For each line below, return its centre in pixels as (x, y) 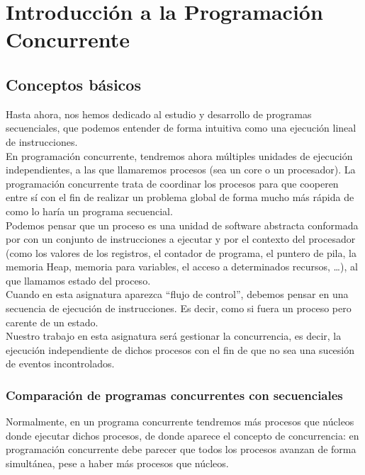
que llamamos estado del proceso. (78, 280)
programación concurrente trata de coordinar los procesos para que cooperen (172, 183)
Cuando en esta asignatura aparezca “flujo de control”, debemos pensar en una (177, 294)
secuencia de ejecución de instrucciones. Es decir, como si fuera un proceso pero (179, 308)
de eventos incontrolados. (60, 364)
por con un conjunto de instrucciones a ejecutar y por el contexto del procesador (181, 239)
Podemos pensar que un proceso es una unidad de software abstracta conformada (182, 225)
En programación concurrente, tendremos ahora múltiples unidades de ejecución (179, 155)
